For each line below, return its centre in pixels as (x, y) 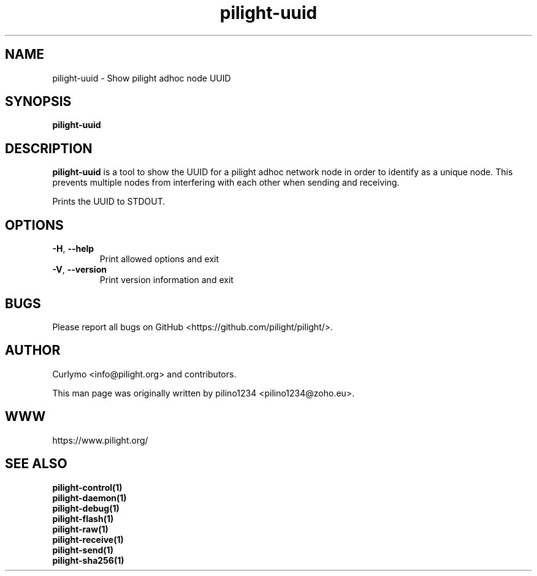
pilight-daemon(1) (89, 498)
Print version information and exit (166, 280)
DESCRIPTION (49, 148)
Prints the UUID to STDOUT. (109, 202)
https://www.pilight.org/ (100, 440)
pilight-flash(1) (83, 518)
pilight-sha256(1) (88, 560)
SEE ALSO (36, 464)
